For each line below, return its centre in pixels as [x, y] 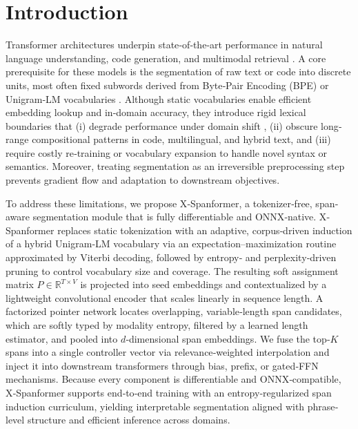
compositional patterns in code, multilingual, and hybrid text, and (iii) [181, 139]
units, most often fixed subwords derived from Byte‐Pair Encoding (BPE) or [167, 85]
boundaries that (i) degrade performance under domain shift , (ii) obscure [162, 125]
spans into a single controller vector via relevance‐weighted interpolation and [168, 352]
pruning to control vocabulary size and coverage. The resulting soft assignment [172, 270]
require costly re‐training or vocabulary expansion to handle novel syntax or [167, 152]
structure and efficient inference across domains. [129, 420]
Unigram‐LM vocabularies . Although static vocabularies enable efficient [159, 98]
